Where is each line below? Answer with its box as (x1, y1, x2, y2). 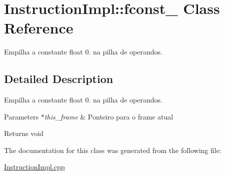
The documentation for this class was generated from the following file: (4, 144, 221, 155)
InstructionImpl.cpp (4, 161, 65, 172)
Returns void (4, 128, 43, 138)
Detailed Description (4, 71, 113, 86)
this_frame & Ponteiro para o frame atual (44, 111, 173, 121)
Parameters (4, 111, 39, 121)
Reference (4, 17, 73, 38)
